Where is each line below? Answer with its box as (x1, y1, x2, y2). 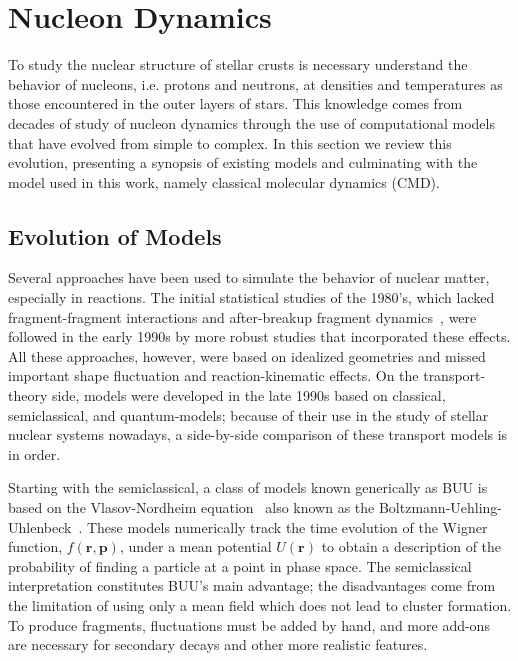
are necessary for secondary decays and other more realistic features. (8, 634, 428, 655)
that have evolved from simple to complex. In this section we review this (8, 132, 452, 153)
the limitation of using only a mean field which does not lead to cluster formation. (8, 594, 512, 615)
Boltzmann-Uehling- (378, 497, 503, 518)
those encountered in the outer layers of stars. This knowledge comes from (8, 93, 463, 114)
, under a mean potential (119, 536, 272, 557)
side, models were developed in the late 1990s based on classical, (51, 385, 446, 406)
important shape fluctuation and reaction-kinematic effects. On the (8, 365, 419, 386)
